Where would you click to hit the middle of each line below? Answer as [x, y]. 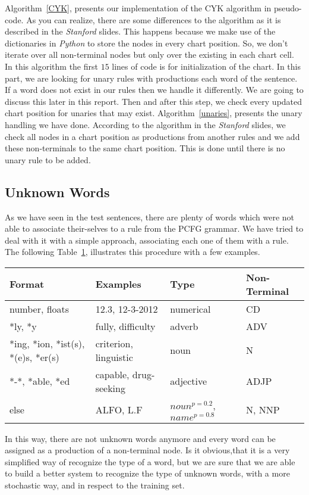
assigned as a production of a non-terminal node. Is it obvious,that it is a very [147, 450]
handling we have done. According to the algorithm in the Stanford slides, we [145, 124]
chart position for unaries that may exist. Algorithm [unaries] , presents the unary [154, 113]
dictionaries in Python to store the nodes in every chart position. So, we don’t [146, 43]
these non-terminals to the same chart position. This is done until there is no [145, 148]
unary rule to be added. [48, 159]
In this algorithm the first [51, 66]
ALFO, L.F [119, 409]
